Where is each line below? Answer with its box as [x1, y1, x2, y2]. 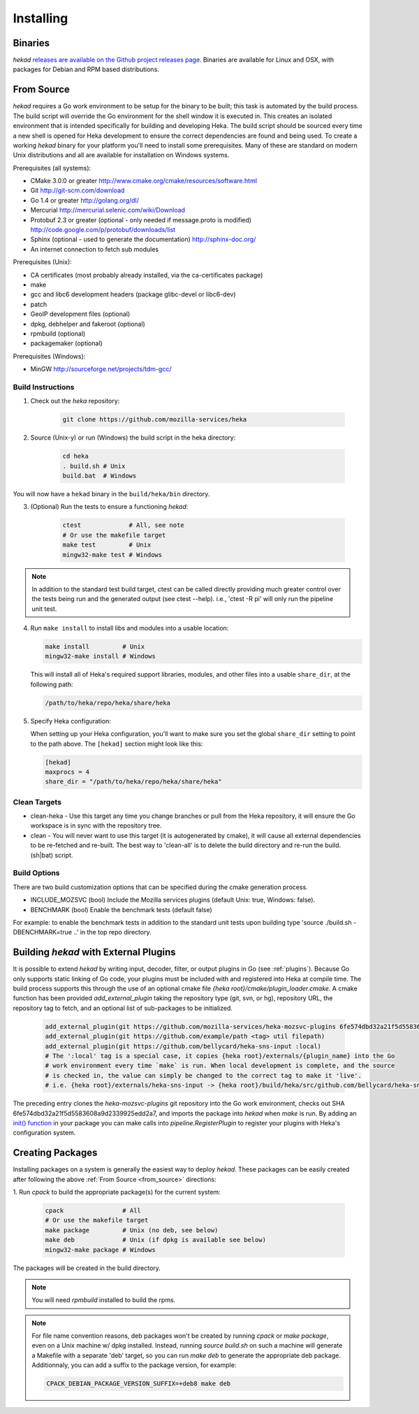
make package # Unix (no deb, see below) [45, 1226, 219, 1234]
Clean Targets [13, 797, 62, 807]
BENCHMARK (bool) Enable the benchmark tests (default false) [30, 905, 212, 914]
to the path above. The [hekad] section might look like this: [30, 740, 203, 748]
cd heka [62, 452, 89, 461]
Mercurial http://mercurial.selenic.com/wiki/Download [30, 206, 185, 215]
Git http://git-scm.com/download [30, 186, 125, 195]
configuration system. [13, 1129, 76, 1137]
